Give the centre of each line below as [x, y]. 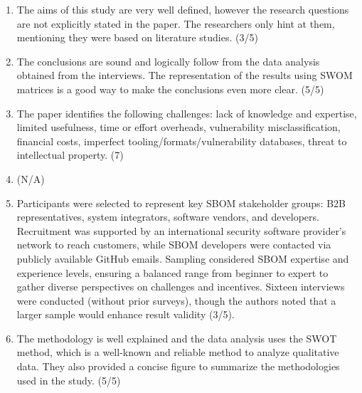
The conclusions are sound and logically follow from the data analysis [168, 61]
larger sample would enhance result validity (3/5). [126, 314]
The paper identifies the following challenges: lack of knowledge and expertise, [187, 113]
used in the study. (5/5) [69, 380]
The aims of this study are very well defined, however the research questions [183, 9]
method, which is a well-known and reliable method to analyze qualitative [178, 352]
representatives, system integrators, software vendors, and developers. [168, 217]
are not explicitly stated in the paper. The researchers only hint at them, [176, 23]
